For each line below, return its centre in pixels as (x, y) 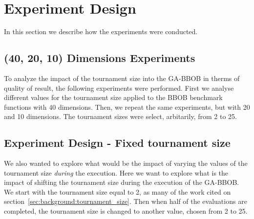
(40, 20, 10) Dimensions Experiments (100, 58)
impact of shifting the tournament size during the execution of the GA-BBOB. (122, 182)
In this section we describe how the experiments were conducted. (101, 31)
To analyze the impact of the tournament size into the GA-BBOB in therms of (122, 78)
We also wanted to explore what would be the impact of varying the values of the (126, 163)
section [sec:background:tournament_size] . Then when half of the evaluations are (126, 201)
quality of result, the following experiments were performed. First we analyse (119, 88)
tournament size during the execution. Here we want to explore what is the (116, 172)
